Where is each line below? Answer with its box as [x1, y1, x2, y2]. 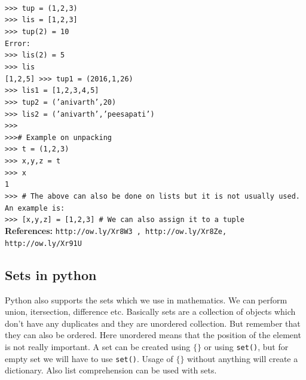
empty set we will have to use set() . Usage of [5, 352, 173, 364]
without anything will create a [187, 352, 298, 364]
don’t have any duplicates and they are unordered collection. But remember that [5, 317, 301, 329]
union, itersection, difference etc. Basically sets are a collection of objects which [5, 305, 296, 318]
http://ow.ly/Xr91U [5, 239, 82, 248]
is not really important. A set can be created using [5, 340, 191, 352]
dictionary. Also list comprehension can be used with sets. [5, 364, 217, 376]
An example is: [5, 203, 65, 212]
